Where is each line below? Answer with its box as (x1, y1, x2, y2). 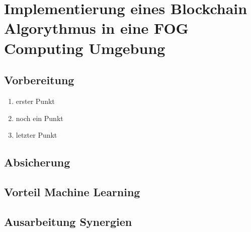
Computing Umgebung (4, 37, 165, 58)
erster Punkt (16, 95, 55, 106)
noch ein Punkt (16, 112, 63, 123)
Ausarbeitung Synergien (4, 213, 132, 229)
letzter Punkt (16, 130, 57, 140)
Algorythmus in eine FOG (4, 18, 189, 38)
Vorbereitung (4, 72, 74, 88)
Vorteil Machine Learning (4, 184, 140, 199)
